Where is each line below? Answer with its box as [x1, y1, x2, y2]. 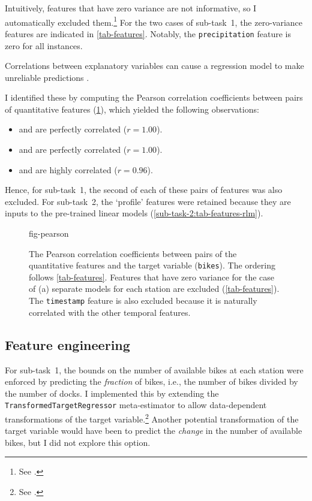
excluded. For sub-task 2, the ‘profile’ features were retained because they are [5, 195, 291, 207]
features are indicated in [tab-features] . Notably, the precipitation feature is [5, 27, 291, 40]
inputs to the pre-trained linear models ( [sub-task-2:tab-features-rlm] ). [5, 207, 263, 219]
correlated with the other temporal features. [29, 306, 191, 318]
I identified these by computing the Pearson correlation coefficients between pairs [5, 91, 303, 104]
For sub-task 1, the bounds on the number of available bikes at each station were [5, 363, 304, 376]
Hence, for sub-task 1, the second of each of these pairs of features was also [5, 183, 283, 196]
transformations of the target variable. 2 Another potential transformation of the [5, 411, 299, 425]
